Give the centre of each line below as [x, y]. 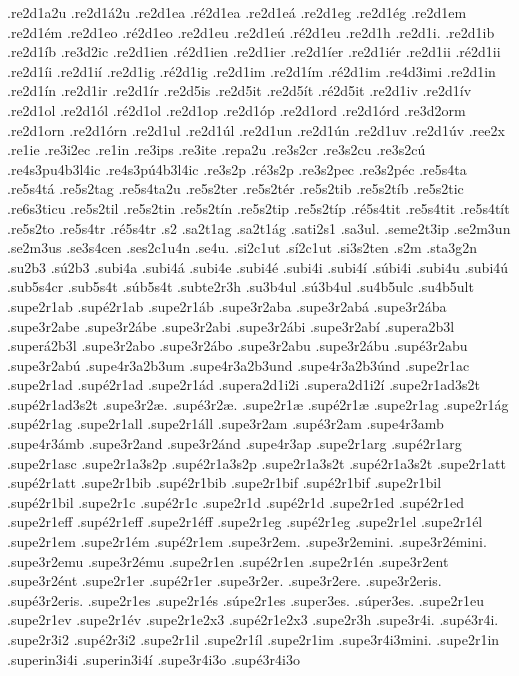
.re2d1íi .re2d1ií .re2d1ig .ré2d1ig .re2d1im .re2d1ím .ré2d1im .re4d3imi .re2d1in [251, 70]
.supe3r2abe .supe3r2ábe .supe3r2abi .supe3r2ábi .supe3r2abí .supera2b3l [231, 325]
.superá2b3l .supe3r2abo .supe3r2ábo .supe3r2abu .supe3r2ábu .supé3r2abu [237, 345]
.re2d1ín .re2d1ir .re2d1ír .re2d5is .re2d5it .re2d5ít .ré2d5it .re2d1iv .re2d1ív [239, 90]
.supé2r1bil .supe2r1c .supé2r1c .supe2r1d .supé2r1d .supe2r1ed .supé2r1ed [236, 501]
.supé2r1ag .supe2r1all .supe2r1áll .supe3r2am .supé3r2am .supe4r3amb [225, 423]
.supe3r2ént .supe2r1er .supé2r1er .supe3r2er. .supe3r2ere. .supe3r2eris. [224, 580]
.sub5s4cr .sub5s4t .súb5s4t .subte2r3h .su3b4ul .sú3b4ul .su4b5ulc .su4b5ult [240, 286]
